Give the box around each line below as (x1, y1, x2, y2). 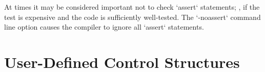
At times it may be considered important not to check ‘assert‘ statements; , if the (4, 2, 260, 12)
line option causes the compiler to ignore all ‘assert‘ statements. (4, 21, 204, 32)
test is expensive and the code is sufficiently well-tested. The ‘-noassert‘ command (4, 11, 261, 22)
